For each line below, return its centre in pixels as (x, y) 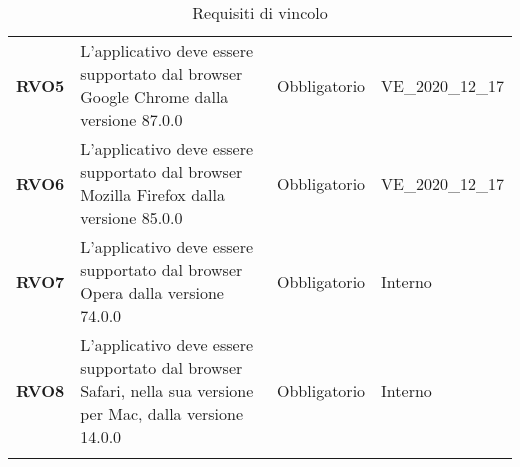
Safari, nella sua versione (167, 390)
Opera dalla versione (152, 292)
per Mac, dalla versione (162, 413)
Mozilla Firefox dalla (152, 194)
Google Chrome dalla (154, 96)
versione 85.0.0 (131, 217)
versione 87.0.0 (131, 119)
